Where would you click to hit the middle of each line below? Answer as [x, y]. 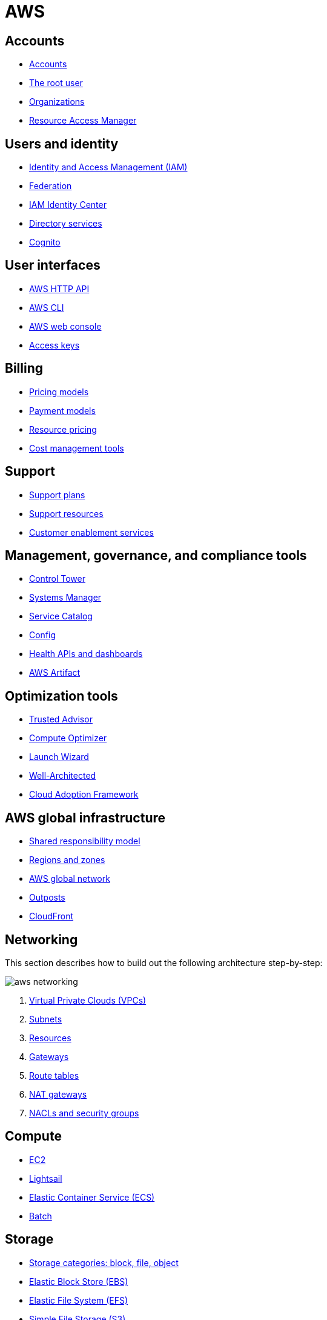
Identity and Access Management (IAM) [108, 167]
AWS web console [65, 326]
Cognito [45, 242]
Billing [24, 368]
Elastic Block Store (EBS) [79, 1281]
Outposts [47, 898]
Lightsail [46, 1178]
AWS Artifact [55, 673]
